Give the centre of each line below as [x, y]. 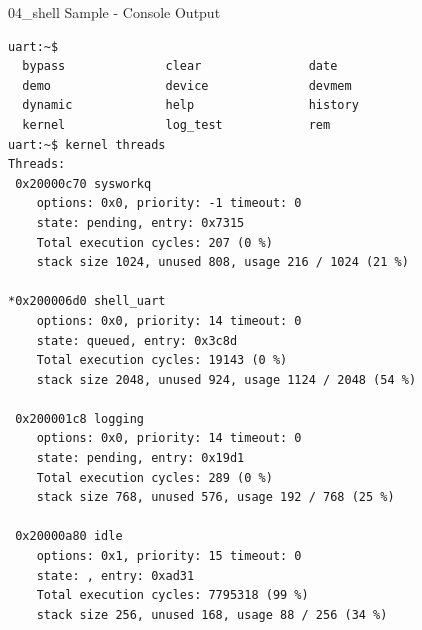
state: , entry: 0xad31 [115, 575]
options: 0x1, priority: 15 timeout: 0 [169, 556]
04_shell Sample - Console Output [114, 12]
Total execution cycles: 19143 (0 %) [162, 360]
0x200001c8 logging [80, 418]
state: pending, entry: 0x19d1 [140, 458]
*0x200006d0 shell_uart [87, 301]
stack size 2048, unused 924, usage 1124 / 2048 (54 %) [226, 379]
